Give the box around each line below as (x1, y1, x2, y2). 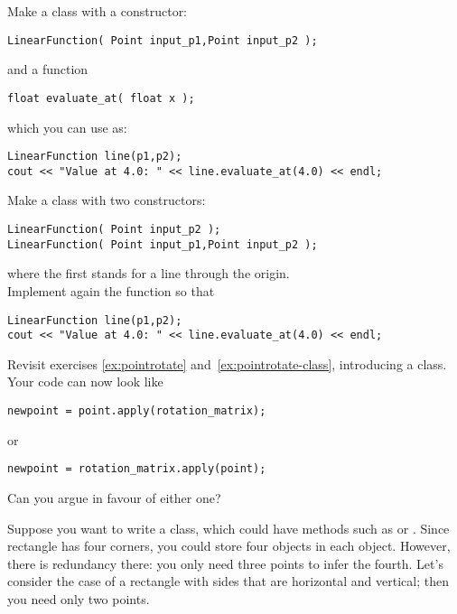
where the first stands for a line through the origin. (7, 264, 290, 283)
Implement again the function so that (7, 281, 215, 300)
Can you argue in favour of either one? (7, 488, 221, 507)
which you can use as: (7, 117, 127, 136)
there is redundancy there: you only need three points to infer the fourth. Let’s (7, 554, 443, 572)
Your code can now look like (7, 372, 163, 391)
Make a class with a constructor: (7, 2, 188, 20)
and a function (7, 60, 89, 79)
